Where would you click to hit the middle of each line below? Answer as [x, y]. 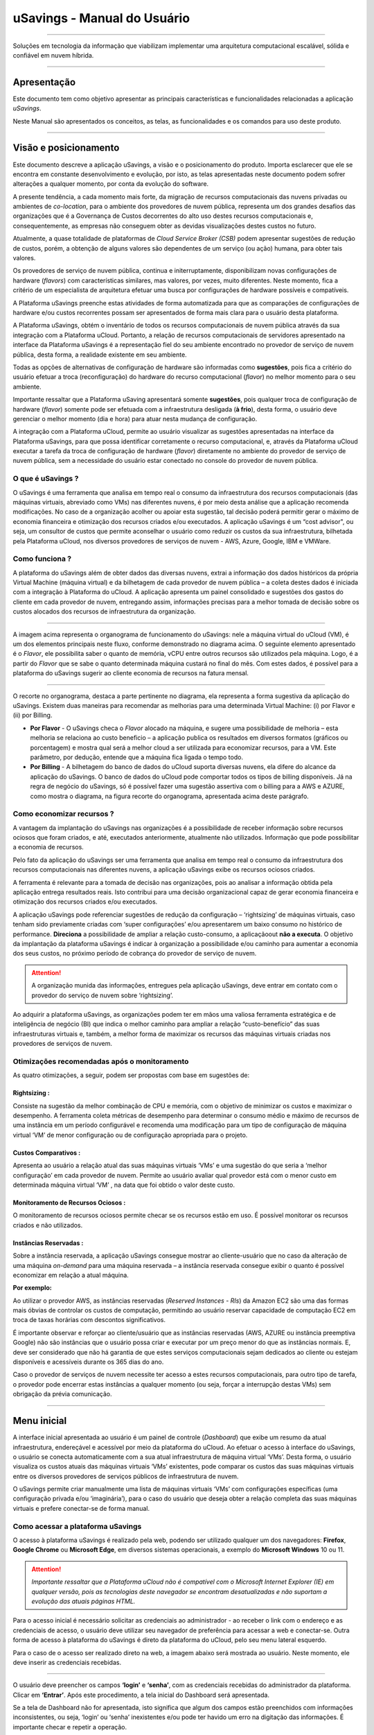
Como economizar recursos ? [63, 814]
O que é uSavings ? [46, 479]
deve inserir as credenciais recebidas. [67, 1662]
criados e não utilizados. [48, 1225]
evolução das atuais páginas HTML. [83, 1601]
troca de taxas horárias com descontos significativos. [89, 1320]
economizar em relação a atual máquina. [71, 1275]
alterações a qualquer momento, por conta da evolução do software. [111, 184]
